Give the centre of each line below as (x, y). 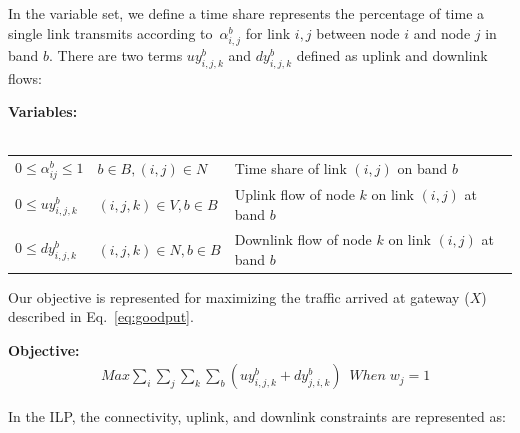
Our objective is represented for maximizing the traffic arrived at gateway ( (239, 296)
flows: (25, 77)
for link (268, 32)
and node (442, 32)
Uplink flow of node (294, 194)
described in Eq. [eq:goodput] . (101, 316)
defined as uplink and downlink (392, 54)
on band (422, 168)
